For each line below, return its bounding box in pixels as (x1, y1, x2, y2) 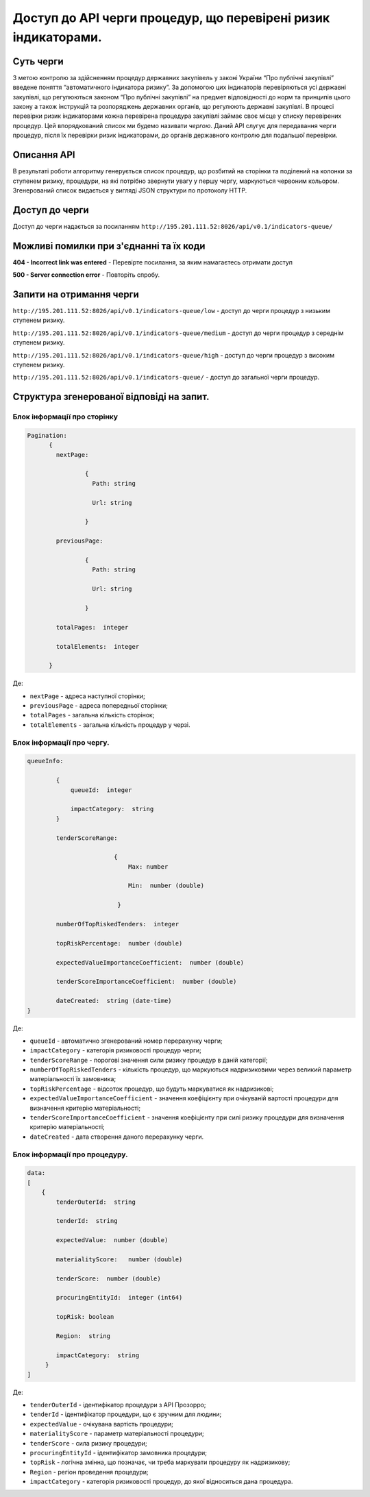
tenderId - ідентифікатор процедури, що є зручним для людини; (29, 1410, 222, 1418)
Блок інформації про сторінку (12, 412, 119, 421)
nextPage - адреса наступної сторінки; (29, 692, 145, 700)
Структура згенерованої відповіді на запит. (12, 391, 210, 403)
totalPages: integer (56, 623, 129, 631)
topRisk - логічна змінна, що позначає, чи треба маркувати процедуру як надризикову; (29, 1458, 291, 1466)
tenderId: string (56, 1217, 118, 1225)
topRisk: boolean (56, 1313, 114, 1321)
